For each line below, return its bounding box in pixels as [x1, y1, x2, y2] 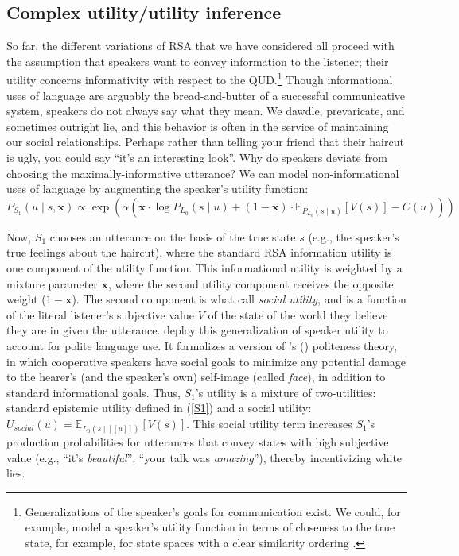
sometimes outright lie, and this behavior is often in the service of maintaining [6, 118, 389, 134]
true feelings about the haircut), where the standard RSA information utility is [6, 244, 392, 261]
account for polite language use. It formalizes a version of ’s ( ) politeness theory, [6, 337, 398, 353]
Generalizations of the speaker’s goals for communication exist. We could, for [25, 503, 401, 519]
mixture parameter [6, 275, 98, 292]
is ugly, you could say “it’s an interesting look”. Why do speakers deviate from [6, 149, 387, 166]
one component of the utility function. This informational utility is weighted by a [6, 259, 403, 276]
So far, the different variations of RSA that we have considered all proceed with [6, 37, 395, 54]
